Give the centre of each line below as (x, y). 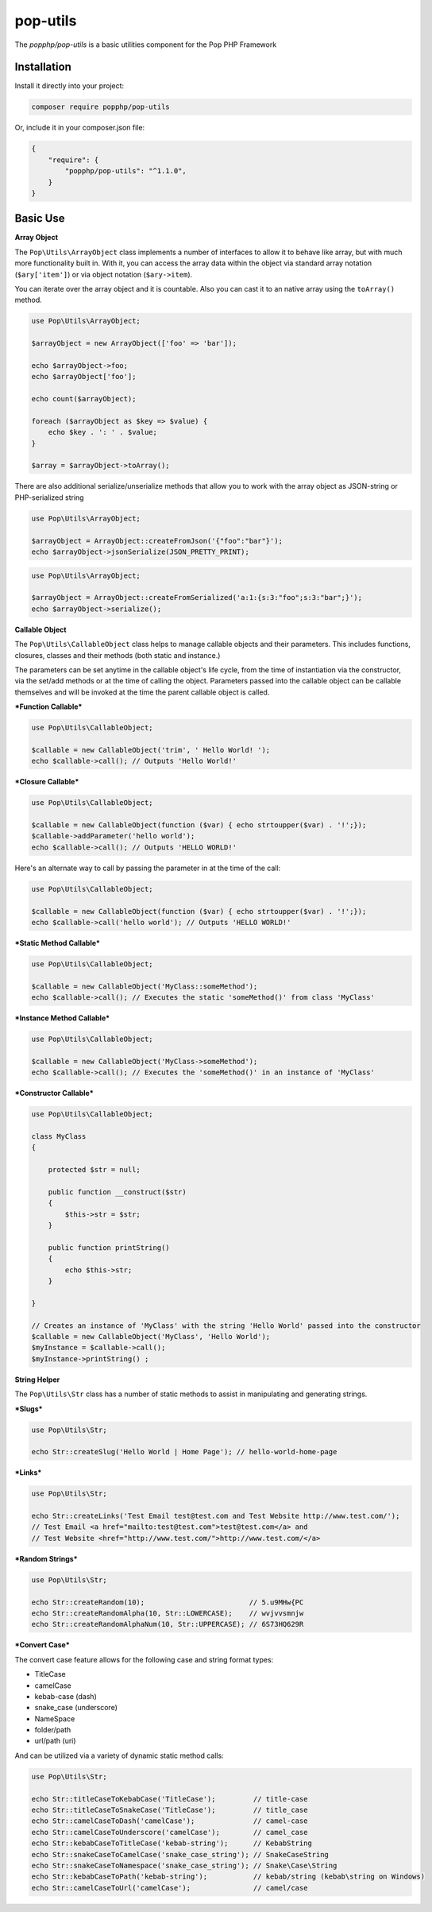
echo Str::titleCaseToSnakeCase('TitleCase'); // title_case (170, 1810)
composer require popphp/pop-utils (100, 107)
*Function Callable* (48, 706)
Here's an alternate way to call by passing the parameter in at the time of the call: (148, 868)
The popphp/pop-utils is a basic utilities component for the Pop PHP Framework (146, 45)
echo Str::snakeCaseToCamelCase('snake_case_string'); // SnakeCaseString (180, 1854)
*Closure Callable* (47, 782)
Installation (43, 67)
